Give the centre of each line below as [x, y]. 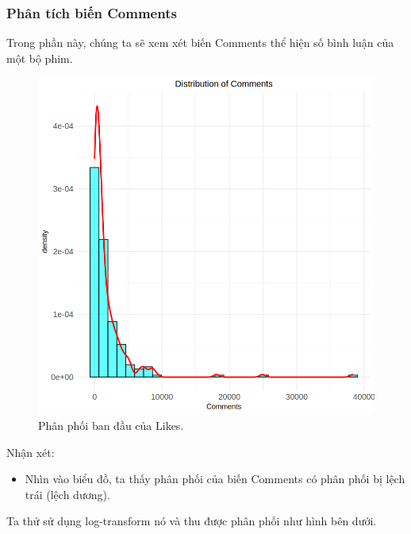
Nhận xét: [31, 452]
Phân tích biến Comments [92, 12]
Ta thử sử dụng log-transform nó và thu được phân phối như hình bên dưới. [192, 521]
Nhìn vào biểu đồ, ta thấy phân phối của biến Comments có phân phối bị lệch [215, 479]
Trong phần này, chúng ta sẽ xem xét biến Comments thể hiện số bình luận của [200, 43]
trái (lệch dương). [67, 494]
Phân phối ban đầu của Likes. [111, 425]
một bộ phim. [40, 58]
